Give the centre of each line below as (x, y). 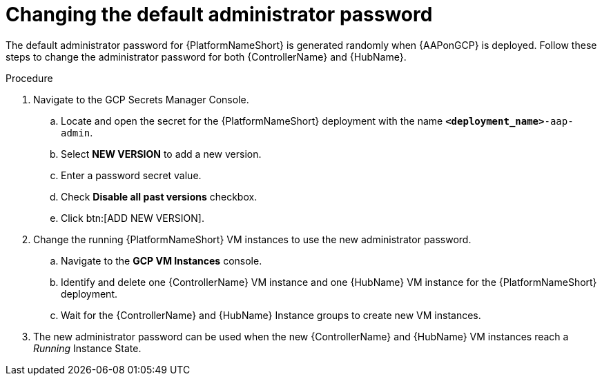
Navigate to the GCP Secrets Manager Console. (141, 99)
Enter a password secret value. (131, 175)
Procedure (29, 78)
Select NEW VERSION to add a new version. (161, 154)
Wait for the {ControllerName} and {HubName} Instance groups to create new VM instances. (271, 315)
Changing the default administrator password (219, 14)
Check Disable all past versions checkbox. (159, 196)
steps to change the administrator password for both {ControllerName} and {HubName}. (206, 56)
